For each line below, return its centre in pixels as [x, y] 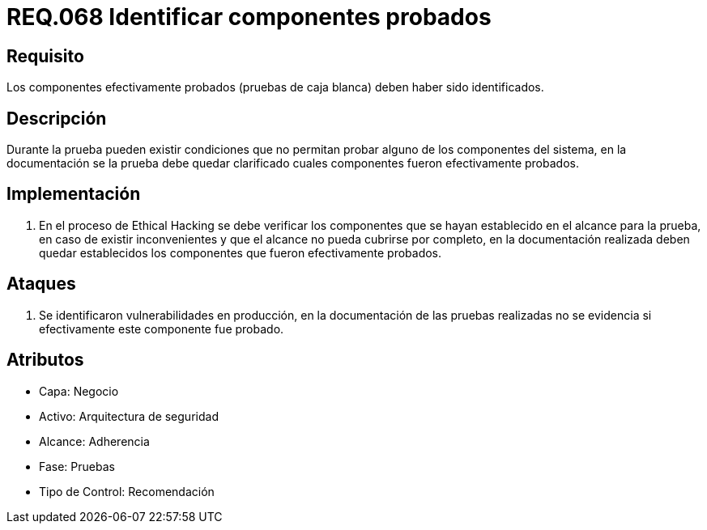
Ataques [41, 284]
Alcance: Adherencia [94, 441]
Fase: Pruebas [77, 466]
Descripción [57, 118]
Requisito [45, 56]
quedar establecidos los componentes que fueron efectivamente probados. [241, 252]
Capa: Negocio [79, 391]
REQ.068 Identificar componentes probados [249, 17]
